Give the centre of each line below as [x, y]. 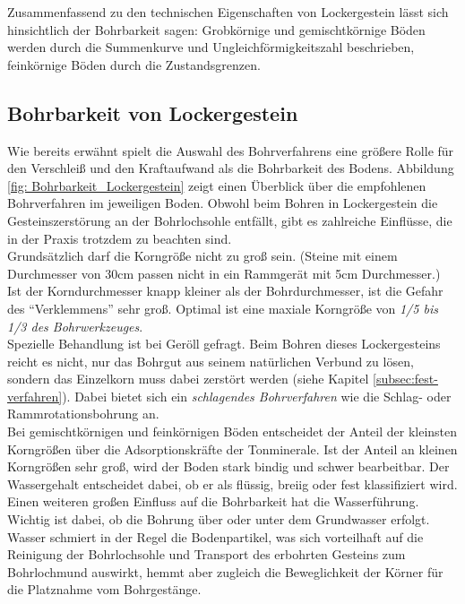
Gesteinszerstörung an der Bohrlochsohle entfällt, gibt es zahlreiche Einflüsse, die [230, 220]
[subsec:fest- [405, 379]
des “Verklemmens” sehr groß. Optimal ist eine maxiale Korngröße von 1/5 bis [223, 308]
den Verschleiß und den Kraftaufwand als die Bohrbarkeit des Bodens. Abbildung [231, 168]
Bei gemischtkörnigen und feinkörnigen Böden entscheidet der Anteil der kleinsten [232, 431]
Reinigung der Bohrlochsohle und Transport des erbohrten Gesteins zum [207, 554]
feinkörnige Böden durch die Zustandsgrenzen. [134, 64]
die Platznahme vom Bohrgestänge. [104, 589]
